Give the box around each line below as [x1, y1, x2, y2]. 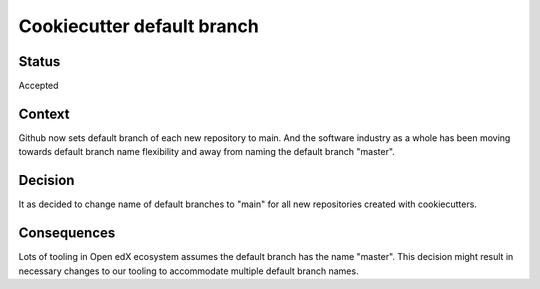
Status [18, 53, 61, 70]
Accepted [18, 80, 59, 92]
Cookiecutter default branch [18, 15, 259, 37]
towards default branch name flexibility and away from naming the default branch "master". [18, 146, 395, 158]
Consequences [18, 225, 116, 242]
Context [18, 105, 70, 122]
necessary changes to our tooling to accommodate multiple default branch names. [18, 265, 359, 277]
